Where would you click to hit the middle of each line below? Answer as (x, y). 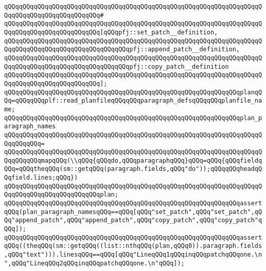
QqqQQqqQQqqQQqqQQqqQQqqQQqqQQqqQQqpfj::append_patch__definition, (122, 50)
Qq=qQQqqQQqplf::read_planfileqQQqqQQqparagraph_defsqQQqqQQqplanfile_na (133, 101)
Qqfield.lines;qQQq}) (41, 178)
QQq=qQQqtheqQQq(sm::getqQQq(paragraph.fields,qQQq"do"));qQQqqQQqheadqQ (133, 169)
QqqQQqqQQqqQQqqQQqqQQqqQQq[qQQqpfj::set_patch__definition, (111, 32)
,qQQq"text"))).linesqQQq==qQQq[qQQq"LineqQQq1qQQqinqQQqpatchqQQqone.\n (133, 255)
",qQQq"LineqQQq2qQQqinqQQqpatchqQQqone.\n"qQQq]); (94, 263)
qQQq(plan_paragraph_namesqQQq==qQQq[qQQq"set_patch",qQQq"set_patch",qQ (133, 212)
